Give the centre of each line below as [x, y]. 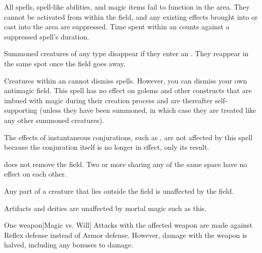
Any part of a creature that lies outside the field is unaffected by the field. [119, 191]
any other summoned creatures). [54, 120]
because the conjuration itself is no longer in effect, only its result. [107, 147]
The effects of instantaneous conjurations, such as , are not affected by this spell [128, 137]
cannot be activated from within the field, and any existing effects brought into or [131, 16]
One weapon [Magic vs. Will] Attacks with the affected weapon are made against [128, 225]
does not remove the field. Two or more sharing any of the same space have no [126, 164]
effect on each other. [35, 174]
